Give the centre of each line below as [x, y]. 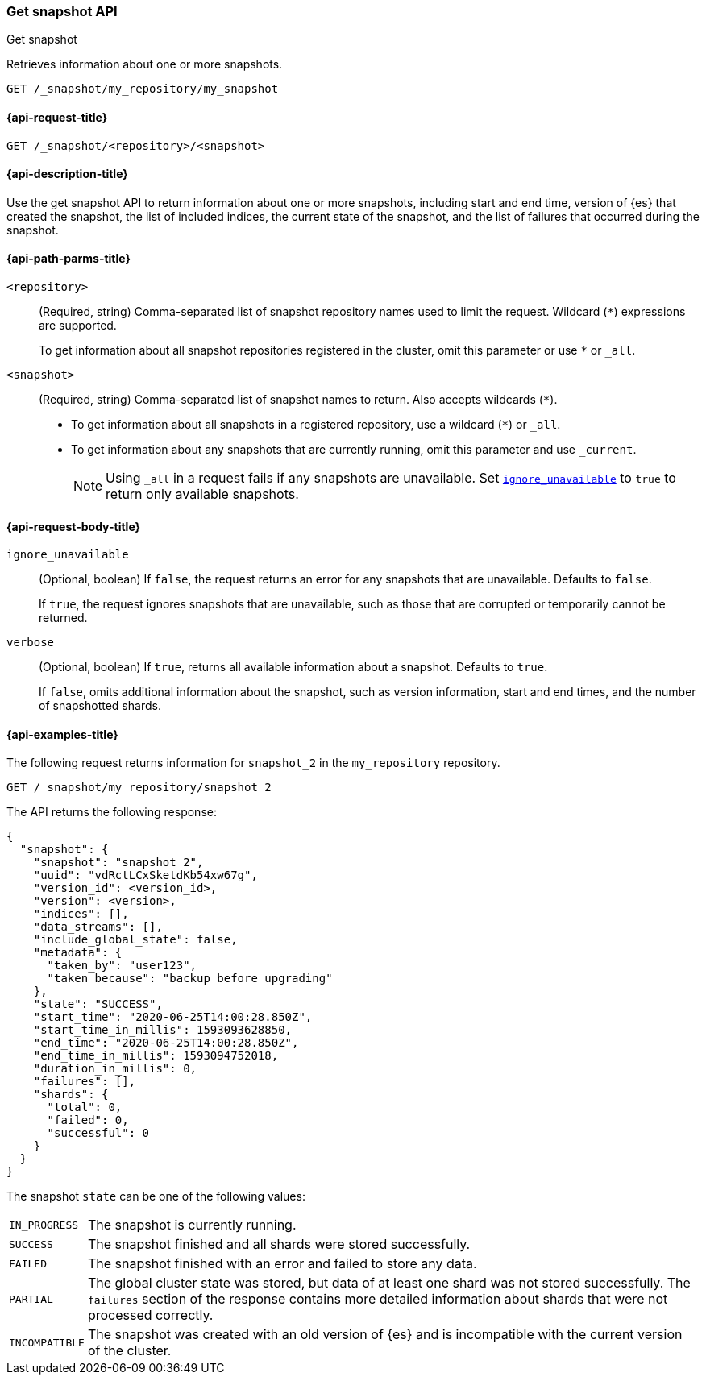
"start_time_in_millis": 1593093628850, [163, 1030]
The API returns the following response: [112, 812]
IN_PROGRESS [44, 1225]
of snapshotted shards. [100, 706]
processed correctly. [150, 1315]
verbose [31, 643]
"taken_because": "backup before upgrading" [190, 979]
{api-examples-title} [62, 734]
